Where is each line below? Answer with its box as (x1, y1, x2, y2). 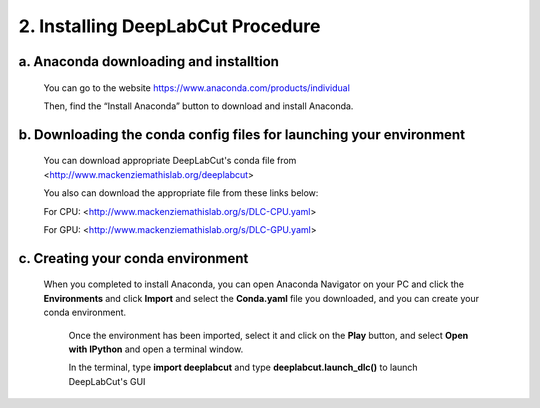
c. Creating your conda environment (18, 250, 249, 267)
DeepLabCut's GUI (68, 375, 146, 387)
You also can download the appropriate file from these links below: (43, 187, 319, 199)
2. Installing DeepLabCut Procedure (18, 15, 321, 37)
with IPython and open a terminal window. (68, 343, 244, 355)
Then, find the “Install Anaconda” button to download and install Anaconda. (43, 100, 354, 112)
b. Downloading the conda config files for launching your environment (18, 126, 465, 143)
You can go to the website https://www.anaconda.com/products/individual (43, 81, 350, 94)
